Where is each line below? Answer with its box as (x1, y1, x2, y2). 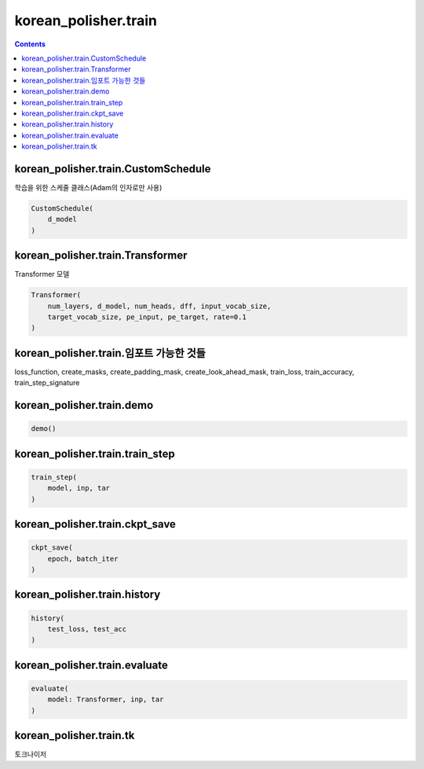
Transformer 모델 (14, 270, 70, 279)
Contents (14, 39, 46, 49)
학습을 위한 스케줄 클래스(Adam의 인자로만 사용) (14, 182, 163, 192)
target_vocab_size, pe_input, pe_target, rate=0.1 (47, 313, 247, 322)
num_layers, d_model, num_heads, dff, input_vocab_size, (47, 301, 272, 311)
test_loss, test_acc (47, 625, 127, 634)
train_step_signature (14, 378, 80, 388)
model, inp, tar (47, 484, 110, 493)
